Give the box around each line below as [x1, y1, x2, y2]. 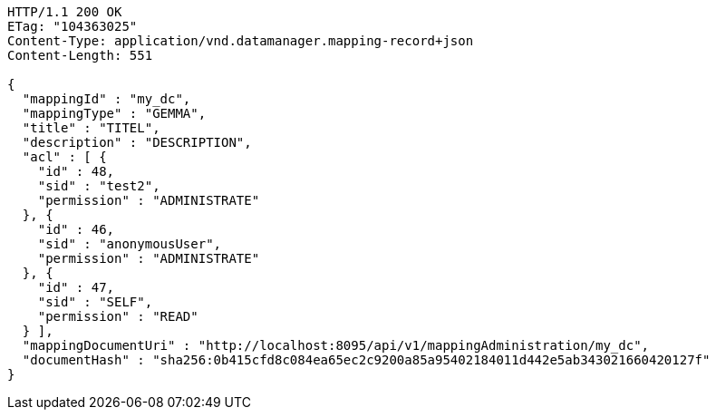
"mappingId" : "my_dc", [22, 92, 191, 106]
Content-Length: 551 [7, 48, 153, 63]
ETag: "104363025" [7, 19, 138, 34]
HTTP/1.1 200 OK [7, 5, 122, 19]
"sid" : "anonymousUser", [37, 237, 222, 251]
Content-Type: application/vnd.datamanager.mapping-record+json [7, 34, 474, 48]
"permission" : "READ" [37, 309, 198, 324]
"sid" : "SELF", [37, 295, 153, 309]
